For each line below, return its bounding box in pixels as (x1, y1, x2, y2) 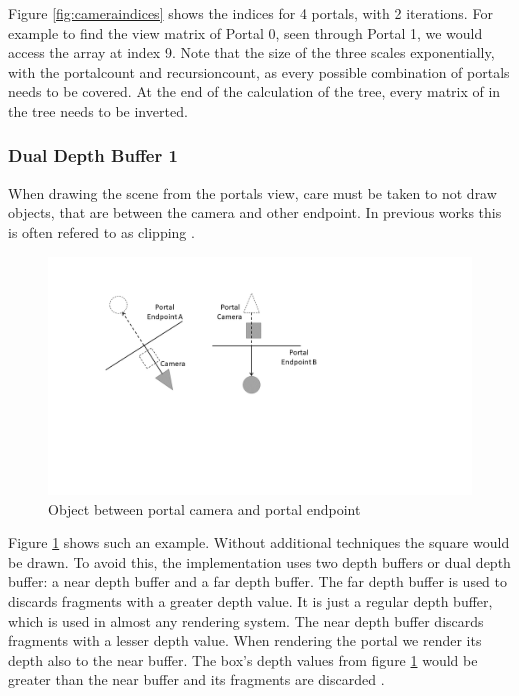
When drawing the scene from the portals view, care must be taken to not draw (8, 182, 497, 203)
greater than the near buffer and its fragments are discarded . (8, 669, 385, 690)
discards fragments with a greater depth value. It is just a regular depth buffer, (8, 591, 493, 612)
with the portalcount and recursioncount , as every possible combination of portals (8, 61, 510, 82)
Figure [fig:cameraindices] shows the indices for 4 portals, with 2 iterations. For (8, 3, 493, 23)
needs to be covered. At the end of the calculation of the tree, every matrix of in (8, 81, 501, 102)
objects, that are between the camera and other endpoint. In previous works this (8, 202, 502, 223)
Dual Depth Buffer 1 (8, 143, 178, 168)
